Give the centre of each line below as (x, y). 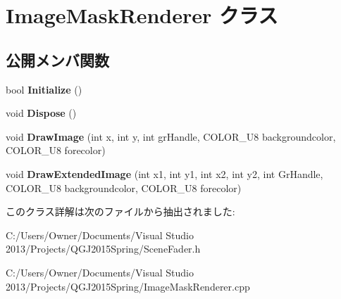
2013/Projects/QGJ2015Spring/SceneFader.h (103, 249)
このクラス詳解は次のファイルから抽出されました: (120, 211)
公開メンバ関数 (57, 59)
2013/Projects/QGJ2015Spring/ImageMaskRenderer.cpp (128, 286)
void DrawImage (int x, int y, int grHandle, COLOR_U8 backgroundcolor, (171, 136)
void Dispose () (41, 113)
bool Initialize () (44, 89)
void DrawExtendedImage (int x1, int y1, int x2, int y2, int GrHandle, (165, 173)
